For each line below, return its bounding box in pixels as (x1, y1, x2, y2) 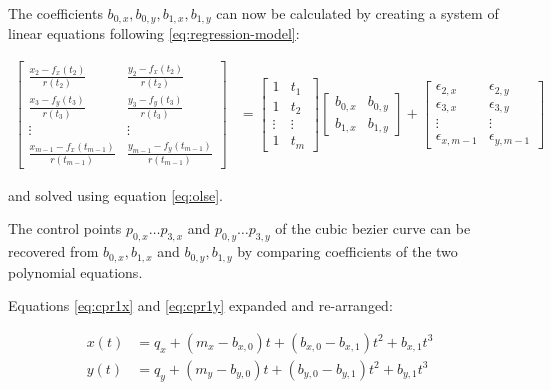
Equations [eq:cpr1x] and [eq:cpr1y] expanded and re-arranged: (8, 295, 393, 316)
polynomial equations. (8, 261, 143, 282)
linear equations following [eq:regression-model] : (8, 23, 300, 44)
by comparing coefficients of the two (237, 241, 458, 262)
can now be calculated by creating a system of (216, 3, 499, 23)
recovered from (8, 241, 99, 262)
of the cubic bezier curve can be (275, 218, 471, 239)
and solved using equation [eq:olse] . (8, 184, 223, 205)
